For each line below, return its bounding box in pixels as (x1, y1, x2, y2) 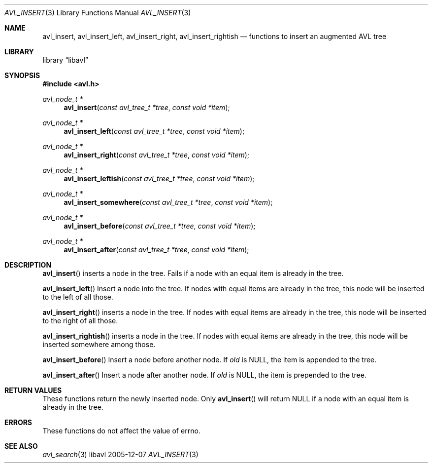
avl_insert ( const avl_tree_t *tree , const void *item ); (64, 103, 230, 112)
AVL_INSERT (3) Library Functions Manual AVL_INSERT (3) (4, 8, 191, 17)
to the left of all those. (42, 293, 113, 301)
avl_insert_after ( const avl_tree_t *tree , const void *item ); (64, 245, 249, 254)
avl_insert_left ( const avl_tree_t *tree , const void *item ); (64, 127, 245, 135)
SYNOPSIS (4, 71, 40, 79)
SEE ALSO (4, 442, 38, 450)
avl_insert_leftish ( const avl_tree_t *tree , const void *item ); (64, 174, 255, 183)
